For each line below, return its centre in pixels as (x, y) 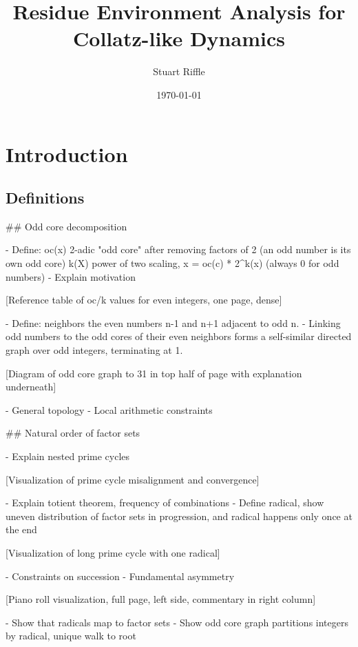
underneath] (31, 387)
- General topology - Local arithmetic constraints (109, 409)
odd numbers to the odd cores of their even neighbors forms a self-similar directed (179, 336)
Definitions (45, 198)
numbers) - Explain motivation (71, 276)
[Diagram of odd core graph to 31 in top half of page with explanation (154, 373)
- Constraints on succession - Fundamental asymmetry (120, 576)
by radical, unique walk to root (71, 636)
